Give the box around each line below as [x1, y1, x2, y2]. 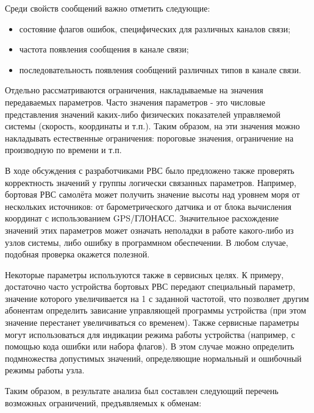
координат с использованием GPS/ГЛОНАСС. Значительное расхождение [5, 212, 279, 224]
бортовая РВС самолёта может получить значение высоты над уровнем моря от [5, 188, 300, 201]
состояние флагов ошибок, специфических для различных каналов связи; [19, 22, 291, 35]
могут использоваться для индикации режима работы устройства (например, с [5, 328, 295, 340]
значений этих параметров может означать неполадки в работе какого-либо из [5, 223, 294, 236]
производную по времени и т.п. [5, 143, 122, 156]
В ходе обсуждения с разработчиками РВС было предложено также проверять [5, 163, 294, 176]
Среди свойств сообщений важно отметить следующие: [5, 2, 210, 14]
